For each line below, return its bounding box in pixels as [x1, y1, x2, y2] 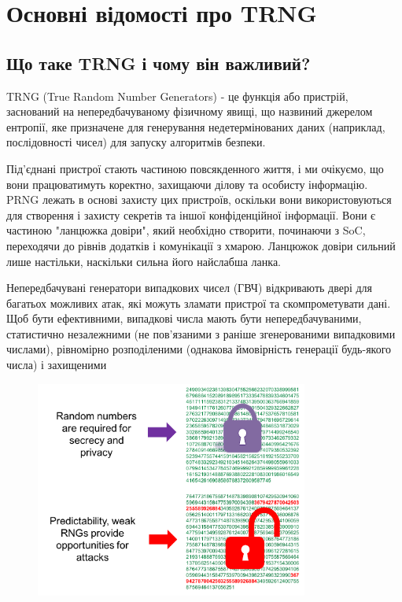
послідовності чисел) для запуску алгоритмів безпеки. [6, 134, 266, 150]
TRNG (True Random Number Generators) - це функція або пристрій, [6, 87, 349, 104]
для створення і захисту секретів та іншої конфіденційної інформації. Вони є [6, 206, 376, 223]
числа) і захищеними [6, 356, 107, 373]
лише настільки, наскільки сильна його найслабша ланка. [6, 253, 281, 269]
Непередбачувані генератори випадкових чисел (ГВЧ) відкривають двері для [6, 279, 373, 296]
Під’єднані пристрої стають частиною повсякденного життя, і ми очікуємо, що [6, 160, 384, 176]
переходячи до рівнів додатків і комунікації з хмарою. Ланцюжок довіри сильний [6, 237, 396, 253]
